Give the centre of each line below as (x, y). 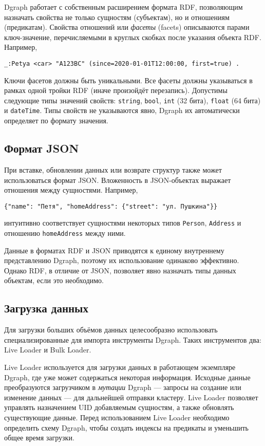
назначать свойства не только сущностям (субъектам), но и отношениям (117, 17)
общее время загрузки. (39, 438)
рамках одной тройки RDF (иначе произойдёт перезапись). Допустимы (116, 90)
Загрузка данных (46, 308)
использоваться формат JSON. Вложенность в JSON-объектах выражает (118, 180)
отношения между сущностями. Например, (71, 190)
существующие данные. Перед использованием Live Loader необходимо (117, 417)
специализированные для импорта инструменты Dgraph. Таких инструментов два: (133, 339)
